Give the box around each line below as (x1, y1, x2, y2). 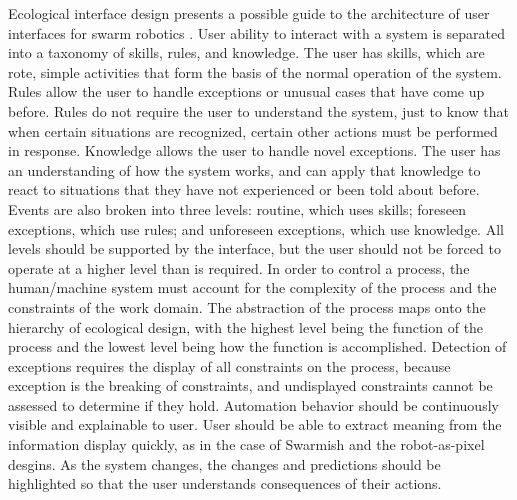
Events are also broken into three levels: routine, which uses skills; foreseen (8, 198, 466, 219)
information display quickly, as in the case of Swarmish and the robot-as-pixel (8, 434, 485, 455)
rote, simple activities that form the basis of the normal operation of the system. (8, 61, 502, 82)
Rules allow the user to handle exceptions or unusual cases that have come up (8, 81, 485, 102)
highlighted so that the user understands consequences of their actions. (8, 473, 442, 494)
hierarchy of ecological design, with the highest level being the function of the (8, 316, 484, 337)
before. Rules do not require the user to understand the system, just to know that (8, 100, 509, 121)
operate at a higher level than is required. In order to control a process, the (8, 257, 470, 278)
